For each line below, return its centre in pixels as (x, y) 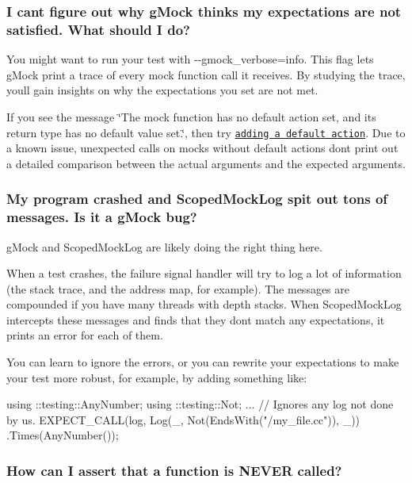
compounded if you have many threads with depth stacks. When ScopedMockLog (204, 304)
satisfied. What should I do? (98, 29)
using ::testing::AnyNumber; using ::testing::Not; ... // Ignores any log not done (200, 404)
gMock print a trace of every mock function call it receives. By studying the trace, (206, 74)
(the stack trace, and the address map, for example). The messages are (178, 288)
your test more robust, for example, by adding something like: (157, 377)
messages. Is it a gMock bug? (102, 217)
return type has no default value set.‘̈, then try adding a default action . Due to (206, 132)
